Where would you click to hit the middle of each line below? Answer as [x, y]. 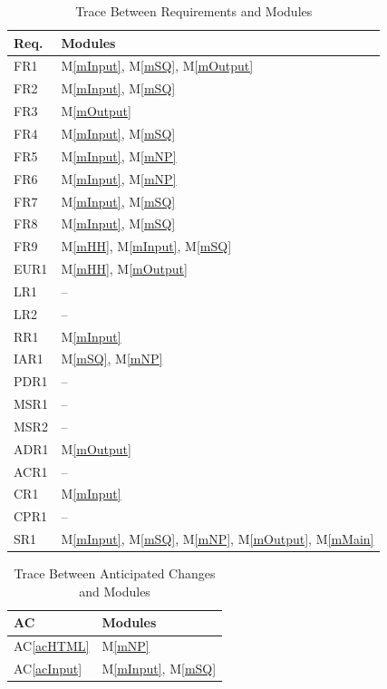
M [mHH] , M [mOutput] [124, 269]
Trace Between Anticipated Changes [115, 573]
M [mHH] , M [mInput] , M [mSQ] [146, 246]
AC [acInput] [48, 669]
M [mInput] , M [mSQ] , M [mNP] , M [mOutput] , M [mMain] [218, 539]
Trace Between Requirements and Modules [194, 11]
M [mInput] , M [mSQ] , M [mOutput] [157, 66]
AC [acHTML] [52, 646]
